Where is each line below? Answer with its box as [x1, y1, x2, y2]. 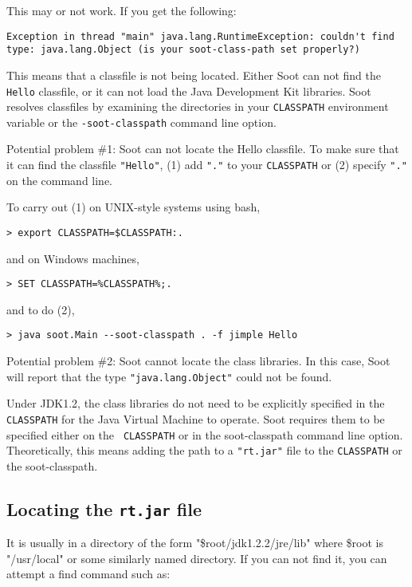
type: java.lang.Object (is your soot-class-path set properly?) [6, 44, 360, 56]
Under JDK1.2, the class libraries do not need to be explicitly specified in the [6, 395, 385, 412]
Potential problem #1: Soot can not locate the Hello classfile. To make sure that [6, 140, 399, 157]
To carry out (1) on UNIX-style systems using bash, [6, 199, 261, 215]
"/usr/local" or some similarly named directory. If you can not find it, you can [6, 550, 387, 566]
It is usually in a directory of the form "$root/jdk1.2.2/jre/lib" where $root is [6, 534, 384, 551]
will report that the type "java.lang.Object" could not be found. [6, 368, 332, 384]
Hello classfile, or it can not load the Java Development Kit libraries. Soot [6, 82, 371, 99]
